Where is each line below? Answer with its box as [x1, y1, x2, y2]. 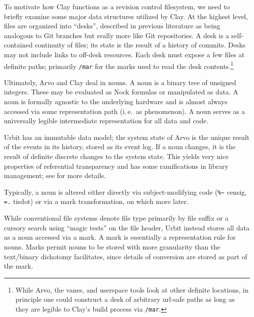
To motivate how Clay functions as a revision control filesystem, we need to [4, 1, 230, 11]
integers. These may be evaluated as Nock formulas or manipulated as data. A [4, 87, 238, 97]
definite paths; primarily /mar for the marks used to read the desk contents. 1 [4, 59, 233, 71]
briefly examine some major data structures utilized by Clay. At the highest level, [4, 11, 248, 21]
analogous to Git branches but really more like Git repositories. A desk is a [4, 30, 229, 40]
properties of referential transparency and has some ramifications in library [4, 160, 229, 171]
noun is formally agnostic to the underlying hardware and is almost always [4, 96, 228, 107]
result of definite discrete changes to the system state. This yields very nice [4, 151, 229, 161]
